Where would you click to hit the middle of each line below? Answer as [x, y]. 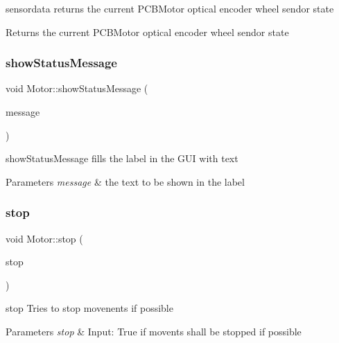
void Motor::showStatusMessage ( [77, 88]
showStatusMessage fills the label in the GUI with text [122, 158]
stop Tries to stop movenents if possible [89, 308]
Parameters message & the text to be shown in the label [125, 181]
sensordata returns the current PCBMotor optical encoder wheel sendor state [170, 8]
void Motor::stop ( [44, 238]
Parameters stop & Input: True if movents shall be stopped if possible [154, 331]
